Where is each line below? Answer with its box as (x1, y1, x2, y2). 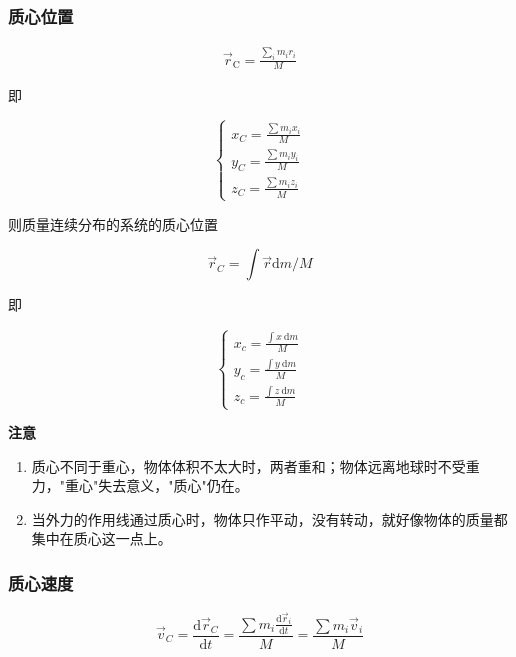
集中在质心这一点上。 (31, 528, 172, 549)
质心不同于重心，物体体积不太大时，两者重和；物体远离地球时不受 (31, 455, 466, 476)
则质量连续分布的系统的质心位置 (8, 213, 218, 234)
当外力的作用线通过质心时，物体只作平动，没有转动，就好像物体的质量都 (31, 508, 508, 529)
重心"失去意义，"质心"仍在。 (65, 475, 249, 496)
